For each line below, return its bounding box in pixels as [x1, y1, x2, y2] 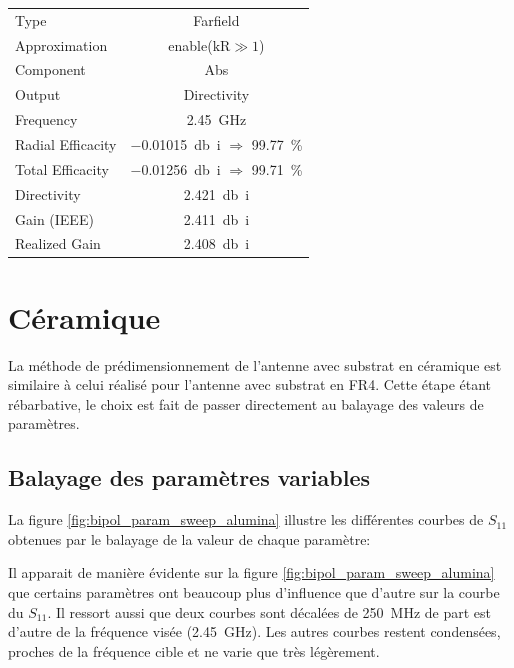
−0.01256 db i [130, 158, 221, 179]
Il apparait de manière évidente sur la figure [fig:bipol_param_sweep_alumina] [8, 562, 495, 583]
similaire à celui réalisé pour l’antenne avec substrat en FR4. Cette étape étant [8, 374, 492, 395]
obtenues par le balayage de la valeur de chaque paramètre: [8, 528, 371, 549]
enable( [168, 34, 213, 55]
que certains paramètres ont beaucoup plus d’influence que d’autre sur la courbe [8, 581, 500, 602]
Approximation [15, 34, 108, 55]
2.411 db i [183, 208, 250, 229]
